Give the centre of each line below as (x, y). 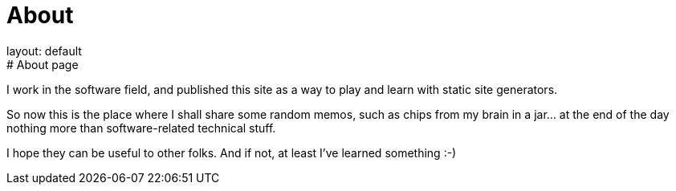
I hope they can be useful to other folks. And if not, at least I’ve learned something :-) (232, 152)
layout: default (44, 51)
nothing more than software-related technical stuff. (141, 128)
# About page (43, 64)
